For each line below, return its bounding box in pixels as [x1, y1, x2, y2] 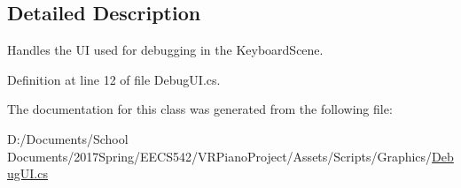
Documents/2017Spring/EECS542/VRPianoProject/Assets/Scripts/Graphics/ [7, 147, 433, 165]
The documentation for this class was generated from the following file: [7, 100, 393, 118]
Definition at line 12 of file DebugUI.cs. [7, 70, 221, 88]
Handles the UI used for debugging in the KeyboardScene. [7, 41, 324, 59]
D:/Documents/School [7, 129, 129, 147]
